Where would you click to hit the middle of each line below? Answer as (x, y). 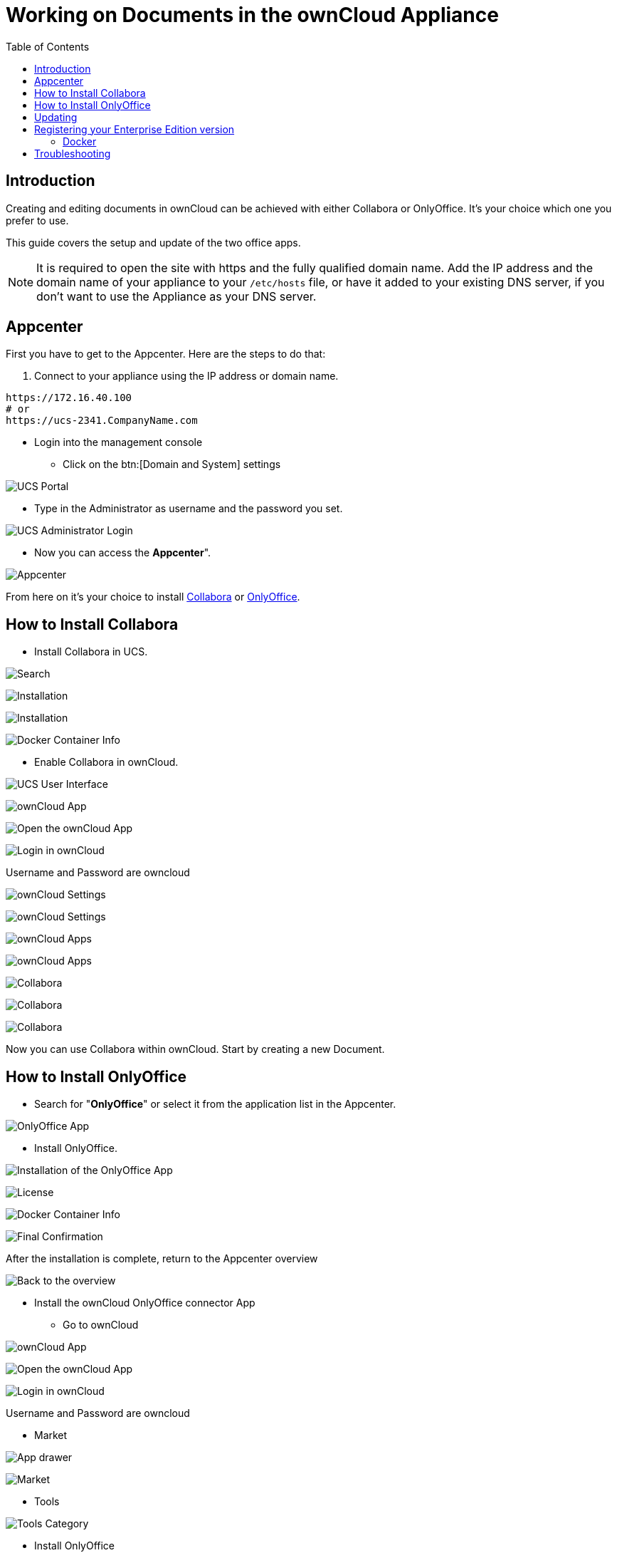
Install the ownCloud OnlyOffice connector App (145, 1303)
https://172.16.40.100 (69, 398)
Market (51, 1435)
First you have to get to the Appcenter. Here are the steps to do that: (166, 354)
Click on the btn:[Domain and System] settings (172, 464)
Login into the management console (118, 442)
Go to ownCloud (101, 1325)
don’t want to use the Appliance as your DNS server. (176, 296)
